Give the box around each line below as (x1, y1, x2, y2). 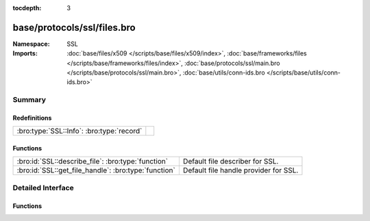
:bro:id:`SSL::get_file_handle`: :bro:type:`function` (16, 166, 176, 175)
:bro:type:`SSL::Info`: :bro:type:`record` (16, 127, 143, 136)
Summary (12, 95, 47, 105)
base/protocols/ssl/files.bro (12, 21, 136, 34)
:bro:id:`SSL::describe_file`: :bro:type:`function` (16, 157, 168, 166)
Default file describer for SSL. (182, 157, 279, 166)
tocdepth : (12, 4, 42, 12)
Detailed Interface (12, 183, 75, 192)
